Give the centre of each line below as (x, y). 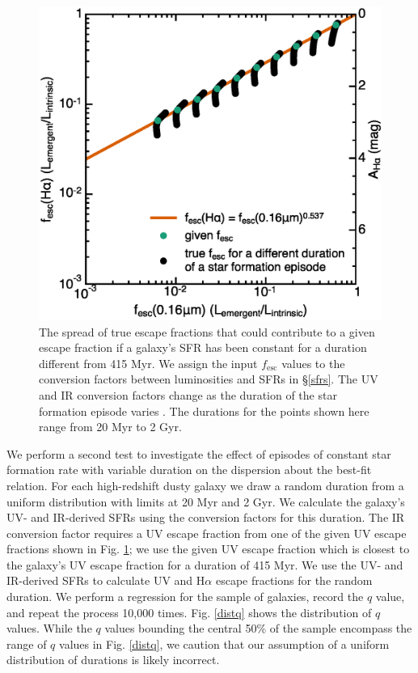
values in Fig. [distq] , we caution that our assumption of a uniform (224, 643)
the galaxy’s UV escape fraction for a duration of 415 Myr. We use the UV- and (205, 564)
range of (27, 643)
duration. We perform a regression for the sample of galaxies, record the (185, 597)
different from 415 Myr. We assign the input (148, 363)
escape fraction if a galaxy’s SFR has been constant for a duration (203, 347)
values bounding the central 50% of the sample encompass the (258, 628)
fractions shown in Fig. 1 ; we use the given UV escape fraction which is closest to (208, 549)
